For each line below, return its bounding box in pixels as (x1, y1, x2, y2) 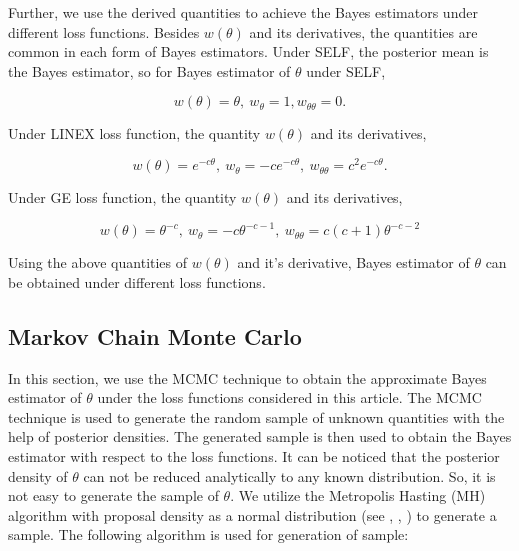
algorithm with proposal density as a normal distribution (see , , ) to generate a (8, 504, 497, 525)
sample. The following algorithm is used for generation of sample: (8, 524, 409, 545)
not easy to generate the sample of (8, 485, 219, 506)
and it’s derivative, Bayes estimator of (237, 252, 470, 273)
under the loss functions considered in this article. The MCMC (97, 387, 482, 408)
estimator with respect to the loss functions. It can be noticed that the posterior (8, 445, 500, 466)
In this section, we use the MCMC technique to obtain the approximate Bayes (8, 367, 487, 388)
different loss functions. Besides (8, 21, 200, 42)
